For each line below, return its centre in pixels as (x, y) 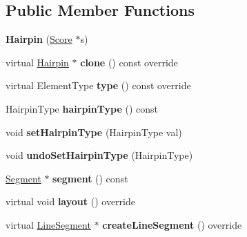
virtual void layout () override (70, 201)
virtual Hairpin (37, 62)
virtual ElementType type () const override (98, 85)
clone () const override (129, 62)
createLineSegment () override (172, 224)
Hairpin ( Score (39, 39)
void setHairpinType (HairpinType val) (94, 132)
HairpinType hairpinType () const (82, 108)
